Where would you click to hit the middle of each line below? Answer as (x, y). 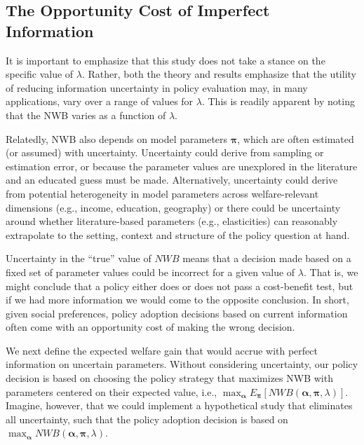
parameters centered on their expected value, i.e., (112, 391)
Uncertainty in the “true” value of (79, 258)
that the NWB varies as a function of (86, 115)
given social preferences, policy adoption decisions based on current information (177, 313)
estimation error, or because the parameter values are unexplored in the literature (182, 166)
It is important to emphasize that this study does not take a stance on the (166, 60)
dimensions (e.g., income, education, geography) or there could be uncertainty (173, 207)
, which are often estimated (296, 138)
